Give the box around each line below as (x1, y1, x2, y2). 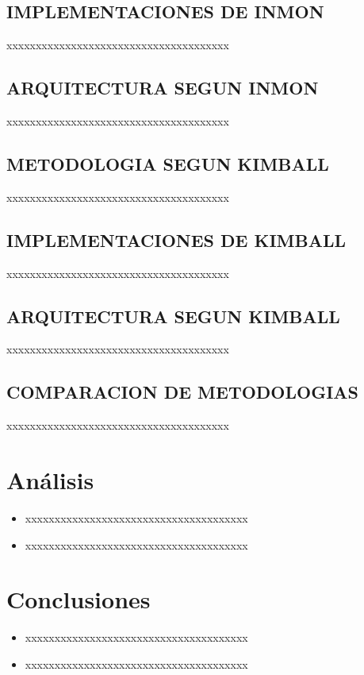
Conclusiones (6, 583, 151, 615)
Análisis (6, 463, 94, 496)
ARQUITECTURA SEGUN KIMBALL (6, 303, 340, 328)
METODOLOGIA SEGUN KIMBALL (6, 151, 329, 175)
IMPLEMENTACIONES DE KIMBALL (6, 227, 346, 252)
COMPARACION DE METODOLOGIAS (6, 380, 359, 404)
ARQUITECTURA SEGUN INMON (6, 75, 319, 100)
